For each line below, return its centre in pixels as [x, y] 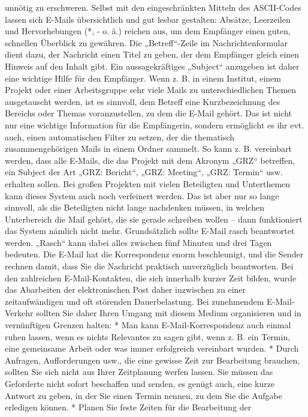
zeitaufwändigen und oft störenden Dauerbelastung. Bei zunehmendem [135, 301]
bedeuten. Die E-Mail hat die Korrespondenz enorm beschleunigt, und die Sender [154, 254]
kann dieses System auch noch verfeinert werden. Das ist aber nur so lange [142, 195]
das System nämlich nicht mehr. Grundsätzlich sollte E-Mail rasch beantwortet [150, 231]
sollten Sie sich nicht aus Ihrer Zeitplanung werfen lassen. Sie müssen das [139, 372]
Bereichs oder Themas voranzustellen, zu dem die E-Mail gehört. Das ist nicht [149, 113]
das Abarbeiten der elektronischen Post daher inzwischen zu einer [126, 289]
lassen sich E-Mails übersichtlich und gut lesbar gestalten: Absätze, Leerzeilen [148, 19]
